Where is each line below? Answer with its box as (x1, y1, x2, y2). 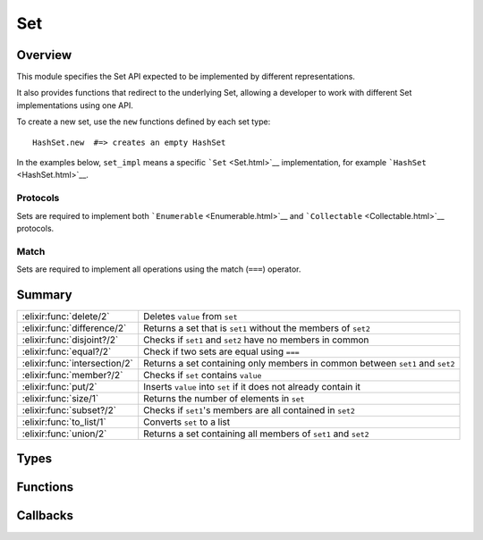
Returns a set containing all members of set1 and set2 (143, 427, 370, 440)
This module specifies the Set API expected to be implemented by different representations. (16, 72, 355, 82)
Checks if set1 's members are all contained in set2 (143, 403, 355, 416)
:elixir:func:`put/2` (21, 380, 97, 392)
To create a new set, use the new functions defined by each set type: (16, 116, 271, 127)
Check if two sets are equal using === (143, 345, 300, 358)
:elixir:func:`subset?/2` (21, 403, 116, 416)
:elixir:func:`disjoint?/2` (21, 333, 119, 346)
